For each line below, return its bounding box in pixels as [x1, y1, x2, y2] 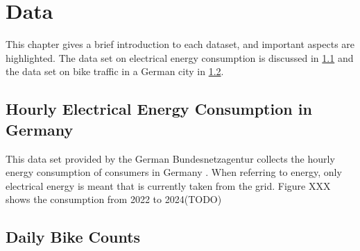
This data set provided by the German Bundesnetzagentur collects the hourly [6, 151, 335, 165]
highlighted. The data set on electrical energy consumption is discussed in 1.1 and [6, 50, 354, 65]
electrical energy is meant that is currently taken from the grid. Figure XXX [6, 178, 331, 193]
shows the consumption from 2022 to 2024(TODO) [6, 192, 222, 207]
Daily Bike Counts [6, 226, 141, 248]
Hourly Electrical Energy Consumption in [6, 98, 312, 120]
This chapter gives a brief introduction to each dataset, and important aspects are [6, 37, 355, 51]
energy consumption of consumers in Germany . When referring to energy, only [6, 165, 342, 179]
